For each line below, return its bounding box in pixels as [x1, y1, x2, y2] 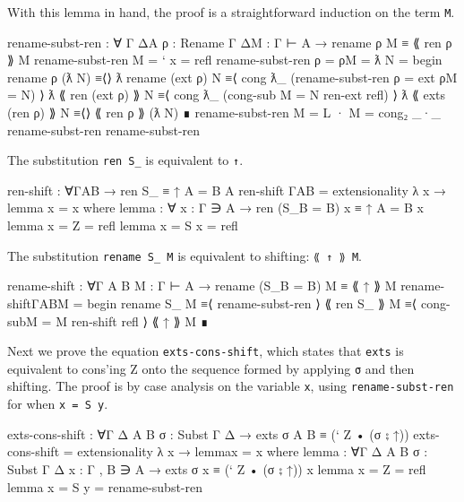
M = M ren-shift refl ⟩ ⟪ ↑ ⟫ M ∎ [26, 311, 209, 330]
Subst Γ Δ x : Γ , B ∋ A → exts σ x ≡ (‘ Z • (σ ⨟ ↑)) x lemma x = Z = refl [7, 459, 426, 478]
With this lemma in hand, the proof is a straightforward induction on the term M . [7, 3, 455, 21]
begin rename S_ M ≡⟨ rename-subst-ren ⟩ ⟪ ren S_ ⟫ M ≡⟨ [87, 293, 417, 312]
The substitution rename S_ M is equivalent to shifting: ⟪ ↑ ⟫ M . [7, 246, 363, 264]
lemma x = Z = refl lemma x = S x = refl [7, 216, 238, 235]
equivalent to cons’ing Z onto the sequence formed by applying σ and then [7, 359, 415, 377]
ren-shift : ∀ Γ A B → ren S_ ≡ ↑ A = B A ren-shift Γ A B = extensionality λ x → [7, 180, 446, 199]
